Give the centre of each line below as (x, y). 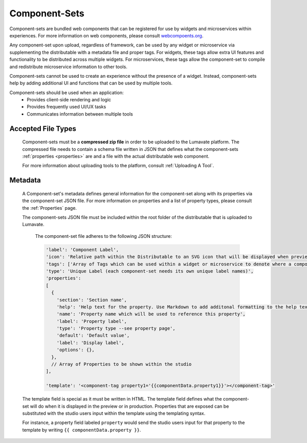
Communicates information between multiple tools (80, 114)
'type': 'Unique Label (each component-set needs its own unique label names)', (150, 271)
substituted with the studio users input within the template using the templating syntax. (114, 413)
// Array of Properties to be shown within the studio (122, 364)
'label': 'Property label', (92, 321)
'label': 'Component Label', (82, 250)
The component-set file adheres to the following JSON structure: (104, 236)
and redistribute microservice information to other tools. (68, 67)
